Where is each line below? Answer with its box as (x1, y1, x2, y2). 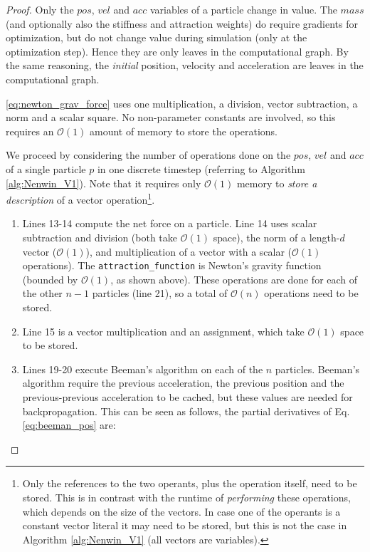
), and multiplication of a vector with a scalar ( (85, 244, 292, 259)
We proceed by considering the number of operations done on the (6, 147, 291, 162)
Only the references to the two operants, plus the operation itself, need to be (22, 476, 357, 491)
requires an (6, 123, 54, 138)
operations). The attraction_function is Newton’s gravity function (22, 258, 322, 273)
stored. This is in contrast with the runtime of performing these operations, (22, 489, 351, 504)
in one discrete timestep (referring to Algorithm (97, 161, 305, 176)
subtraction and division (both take (22, 229, 178, 244)
